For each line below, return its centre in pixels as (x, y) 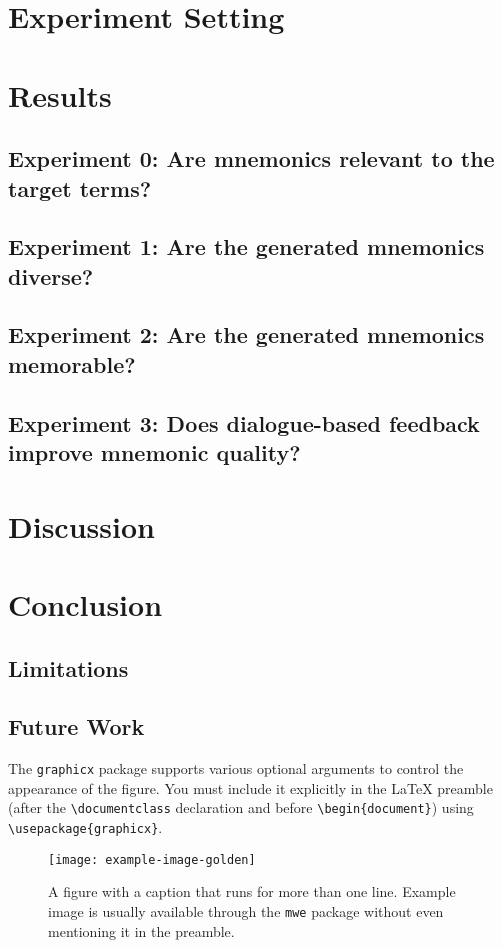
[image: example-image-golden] (152, 859)
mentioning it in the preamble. (141, 930)
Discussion (81, 525)
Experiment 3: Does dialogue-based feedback (244, 422)
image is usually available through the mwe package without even (246, 910)
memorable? (72, 363)
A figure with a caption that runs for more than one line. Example (252, 891)
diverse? (51, 275)
